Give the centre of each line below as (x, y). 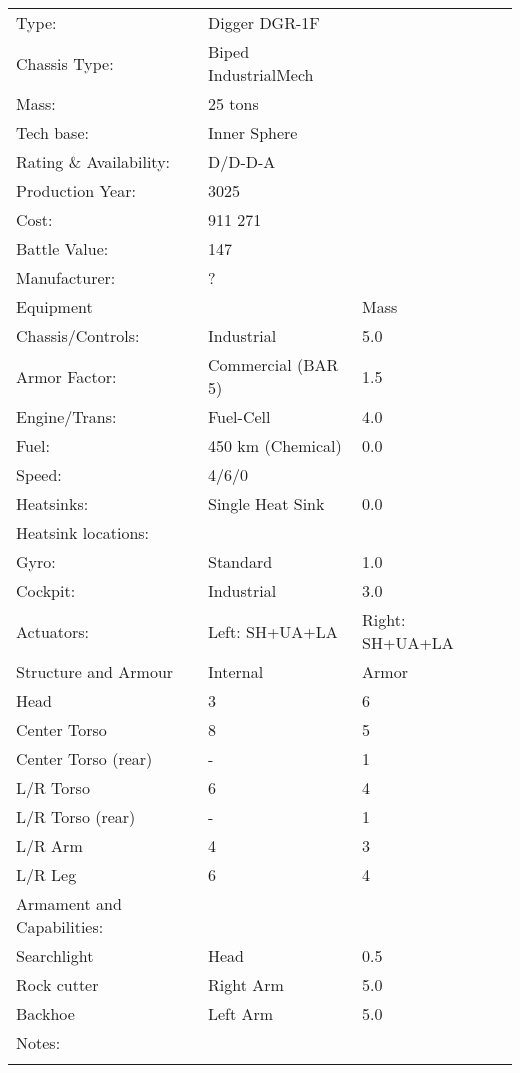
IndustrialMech (261, 74)
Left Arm (241, 1013)
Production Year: (76, 190)
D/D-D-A (242, 161)
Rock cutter (57, 984)
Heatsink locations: (83, 532)
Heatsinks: (52, 503)
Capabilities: (60, 926)
